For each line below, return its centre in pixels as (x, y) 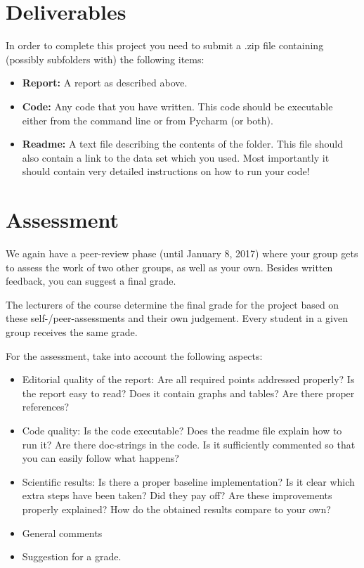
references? (46, 407)
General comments (62, 532)
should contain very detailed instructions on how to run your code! (166, 171)
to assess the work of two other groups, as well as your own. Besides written (169, 267)
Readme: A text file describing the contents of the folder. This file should (183, 144)
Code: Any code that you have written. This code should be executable (177, 106)
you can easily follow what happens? (100, 458)
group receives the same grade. (72, 331)
